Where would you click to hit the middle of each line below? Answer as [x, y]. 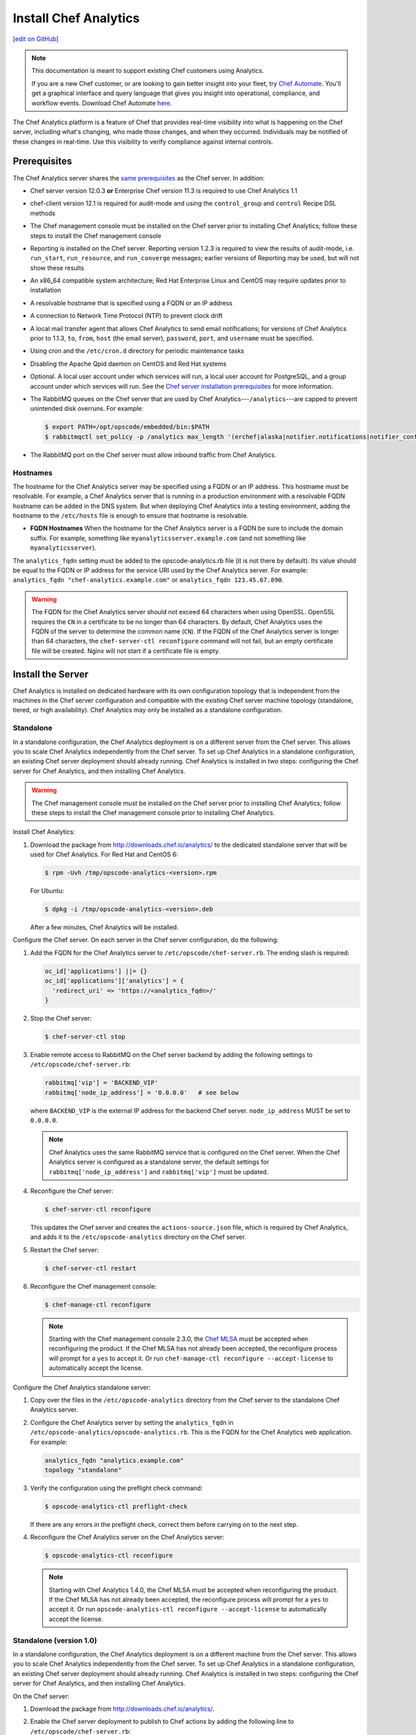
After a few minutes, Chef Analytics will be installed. [104, 927]
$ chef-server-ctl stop [85, 1036]
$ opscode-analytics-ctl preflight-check [116, 1506]
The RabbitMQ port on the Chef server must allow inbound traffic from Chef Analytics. [153, 455]
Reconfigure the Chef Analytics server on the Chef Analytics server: [127, 1537]
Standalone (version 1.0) [55, 1640]
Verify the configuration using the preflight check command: [116, 1488]
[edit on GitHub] [36, 39]
